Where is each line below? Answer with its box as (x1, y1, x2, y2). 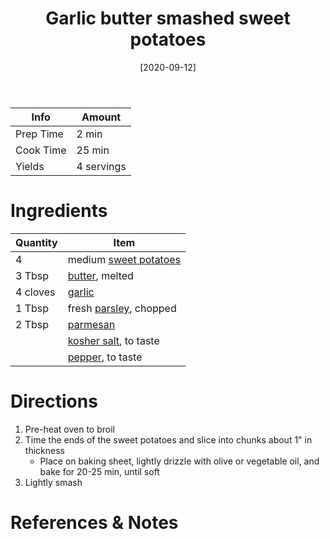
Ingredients (10, 200, 108, 222)
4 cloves (15, 285, 56, 299)
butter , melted (67, 268, 134, 282)
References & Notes (10, 512, 179, 534)
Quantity (15, 235, 58, 249)
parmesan (67, 317, 116, 331)
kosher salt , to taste (67, 333, 160, 347)
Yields (15, 159, 45, 173)
